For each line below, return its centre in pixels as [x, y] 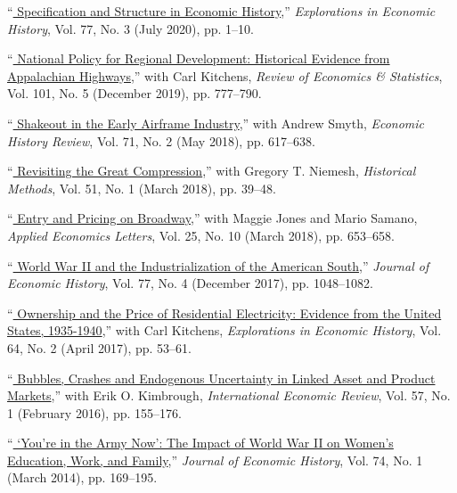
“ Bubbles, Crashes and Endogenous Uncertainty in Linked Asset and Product [221, 378]
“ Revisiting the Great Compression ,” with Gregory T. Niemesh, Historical [212, 171]
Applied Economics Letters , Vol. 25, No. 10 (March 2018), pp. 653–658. [201, 235]
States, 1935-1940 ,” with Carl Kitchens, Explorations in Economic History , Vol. [224, 330]
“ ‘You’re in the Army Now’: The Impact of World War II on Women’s [200, 443]
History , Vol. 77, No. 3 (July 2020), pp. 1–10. [131, 28]
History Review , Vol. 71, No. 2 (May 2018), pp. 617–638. [161, 140]
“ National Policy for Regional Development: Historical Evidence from [199, 58]
